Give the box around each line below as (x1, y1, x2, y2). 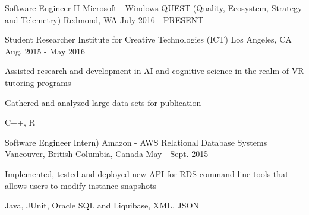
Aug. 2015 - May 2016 (5, 44, 85, 57)
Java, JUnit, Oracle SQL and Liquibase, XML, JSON (5, 199, 199, 211)
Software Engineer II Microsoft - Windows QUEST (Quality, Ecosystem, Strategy (5, 2, 302, 14)
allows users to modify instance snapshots (5, 179, 156, 191)
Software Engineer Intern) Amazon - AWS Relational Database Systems (5, 136, 267, 148)
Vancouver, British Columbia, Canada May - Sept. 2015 (5, 147, 209, 160)
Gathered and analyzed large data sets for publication (5, 96, 201, 108)
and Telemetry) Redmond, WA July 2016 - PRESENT (5, 13, 204, 25)
